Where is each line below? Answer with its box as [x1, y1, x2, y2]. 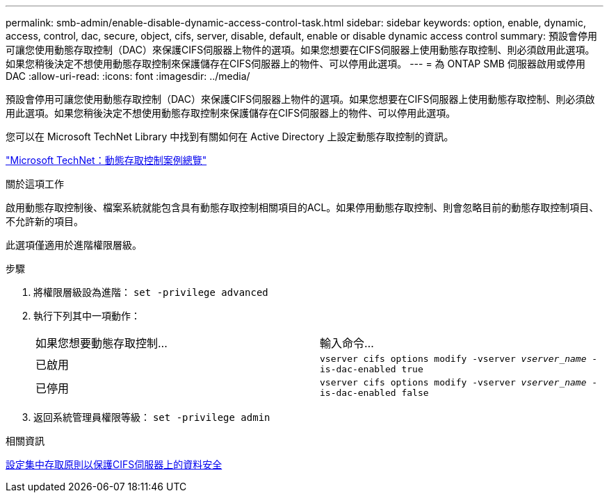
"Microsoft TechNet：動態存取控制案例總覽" [6, 154, 207, 166]
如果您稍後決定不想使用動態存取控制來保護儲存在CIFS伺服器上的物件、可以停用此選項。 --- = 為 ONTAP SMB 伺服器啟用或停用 [6, 58, 585, 69]
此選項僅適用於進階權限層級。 [6, 239, 142, 251]
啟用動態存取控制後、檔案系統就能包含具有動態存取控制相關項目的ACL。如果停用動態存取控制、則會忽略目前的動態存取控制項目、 [6, 201, 599, 213]
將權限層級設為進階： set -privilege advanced [33, 286, 268, 298]
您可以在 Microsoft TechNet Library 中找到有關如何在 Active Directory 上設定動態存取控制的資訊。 [6, 131, 454, 142]
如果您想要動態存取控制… [35, 336, 168, 350]
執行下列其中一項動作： [33, 310, 140, 322]
